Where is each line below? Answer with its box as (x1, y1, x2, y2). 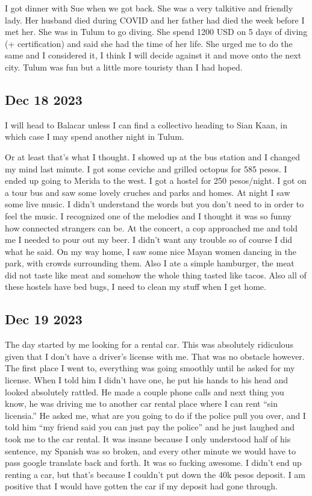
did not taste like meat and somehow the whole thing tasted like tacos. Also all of (5, 268, 307, 281)
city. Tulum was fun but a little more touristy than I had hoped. (5, 60, 243, 73)
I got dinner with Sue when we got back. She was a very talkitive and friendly (5, 2, 293, 14)
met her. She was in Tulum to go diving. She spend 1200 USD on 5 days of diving (5, 25, 308, 38)
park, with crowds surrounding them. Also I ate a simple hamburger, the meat (5, 257, 295, 269)
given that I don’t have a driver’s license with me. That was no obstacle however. (5, 350, 305, 362)
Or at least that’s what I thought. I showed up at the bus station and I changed (5, 150, 301, 163)
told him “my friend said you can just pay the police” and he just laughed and (5, 421, 295, 433)
